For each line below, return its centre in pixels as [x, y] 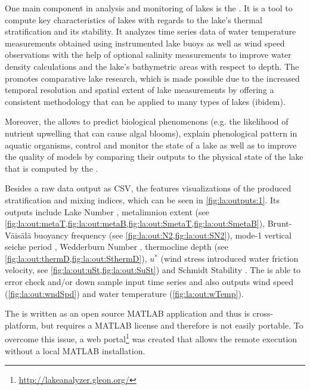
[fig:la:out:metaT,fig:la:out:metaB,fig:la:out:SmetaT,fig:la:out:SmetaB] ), [135, 223]
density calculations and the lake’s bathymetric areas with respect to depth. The [152, 66]
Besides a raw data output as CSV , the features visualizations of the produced [148, 188]
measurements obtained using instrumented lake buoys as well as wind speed [145, 43]
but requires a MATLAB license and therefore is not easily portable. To [172, 325]
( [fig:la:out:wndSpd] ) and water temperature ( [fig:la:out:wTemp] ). [124, 293]
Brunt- [280, 223]
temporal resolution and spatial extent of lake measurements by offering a [139, 90]
